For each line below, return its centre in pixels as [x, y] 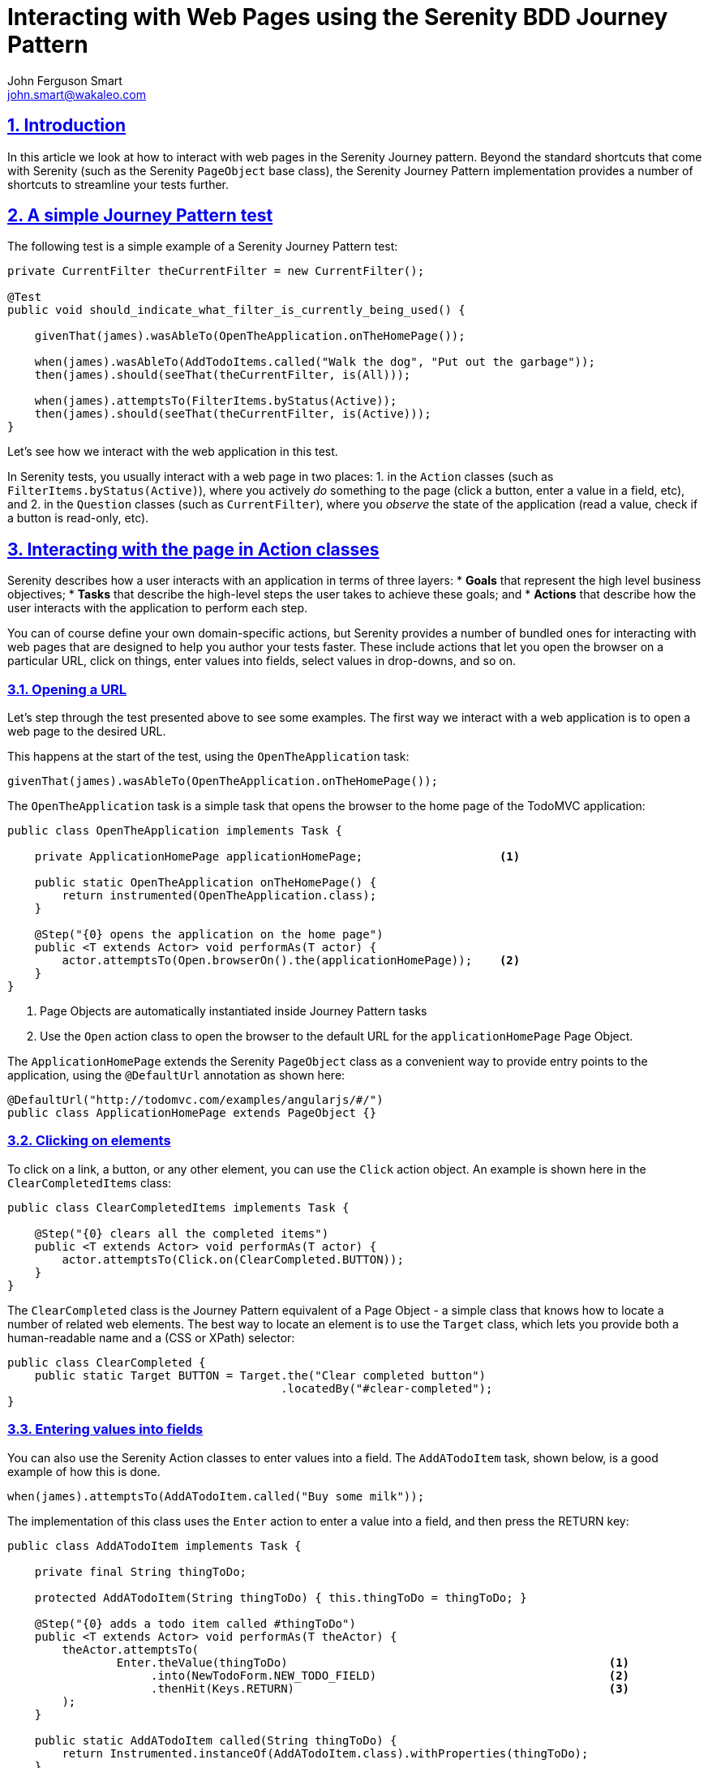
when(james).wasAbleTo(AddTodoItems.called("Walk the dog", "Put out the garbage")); [315, 362]
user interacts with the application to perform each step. [157, 608]
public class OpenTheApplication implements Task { [175, 831]
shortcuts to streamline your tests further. [118, 184]
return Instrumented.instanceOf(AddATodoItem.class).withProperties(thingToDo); [325, 1753]
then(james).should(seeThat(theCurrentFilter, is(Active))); [233, 414]
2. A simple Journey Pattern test [140, 216]
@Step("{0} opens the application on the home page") [209, 935]
